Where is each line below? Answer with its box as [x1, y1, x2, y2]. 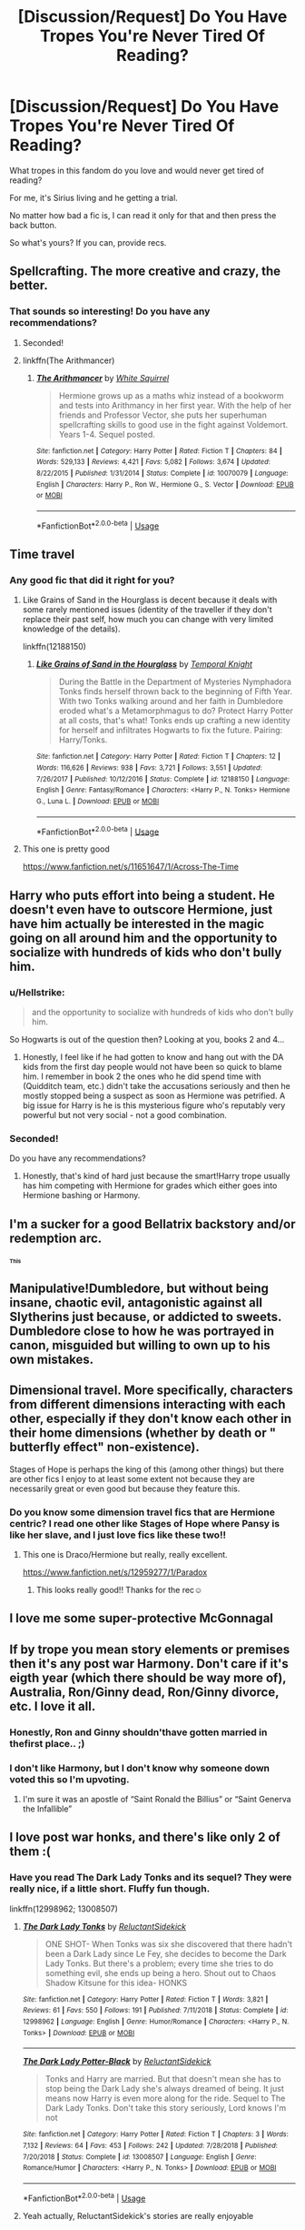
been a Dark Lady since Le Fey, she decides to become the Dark [44, 1948, 288, 1959]
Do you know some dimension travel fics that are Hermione [9, 1506, 275, 1519]
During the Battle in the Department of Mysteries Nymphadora [58, 676, 292, 688]
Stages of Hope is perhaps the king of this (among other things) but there [9, 1463, 284, 1475]
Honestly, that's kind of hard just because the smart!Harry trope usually [22, 1171, 290, 1182]
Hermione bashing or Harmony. [22, 1190, 141, 1201]
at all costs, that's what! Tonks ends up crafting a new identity [58, 715, 290, 726]
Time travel [9, 546, 75, 561]
